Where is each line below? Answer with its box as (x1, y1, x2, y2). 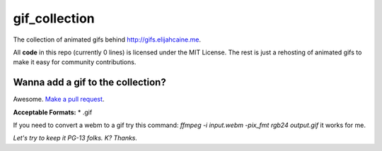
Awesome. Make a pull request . (13, 95, 105, 104)
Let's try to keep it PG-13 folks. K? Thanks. (13, 134, 138, 143)
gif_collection (13, 11, 95, 26)
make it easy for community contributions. (13, 58, 137, 66)
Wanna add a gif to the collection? (13, 76, 166, 88)
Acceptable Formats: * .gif (13, 108, 93, 116)
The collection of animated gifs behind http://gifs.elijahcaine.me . (13, 35, 202, 44)
